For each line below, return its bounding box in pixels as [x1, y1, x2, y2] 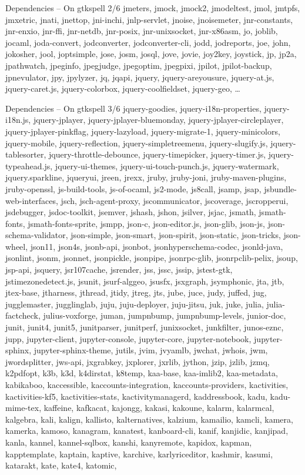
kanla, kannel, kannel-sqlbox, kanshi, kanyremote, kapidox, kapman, [5, 436, 252, 448]
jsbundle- [264, 182, 297, 195]
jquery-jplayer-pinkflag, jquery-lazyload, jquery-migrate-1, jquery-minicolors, [5, 125, 280, 137]
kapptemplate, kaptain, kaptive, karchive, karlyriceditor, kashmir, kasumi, [5, 447, 273, 460]
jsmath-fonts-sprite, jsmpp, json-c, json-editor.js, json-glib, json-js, [28, 217, 265, 229]
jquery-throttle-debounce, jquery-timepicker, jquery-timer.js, [49, 148, 266, 160]
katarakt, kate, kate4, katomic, [5, 459, 117, 471]
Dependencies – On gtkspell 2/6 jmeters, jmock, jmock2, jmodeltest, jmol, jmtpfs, [5, 2, 300, 14]
